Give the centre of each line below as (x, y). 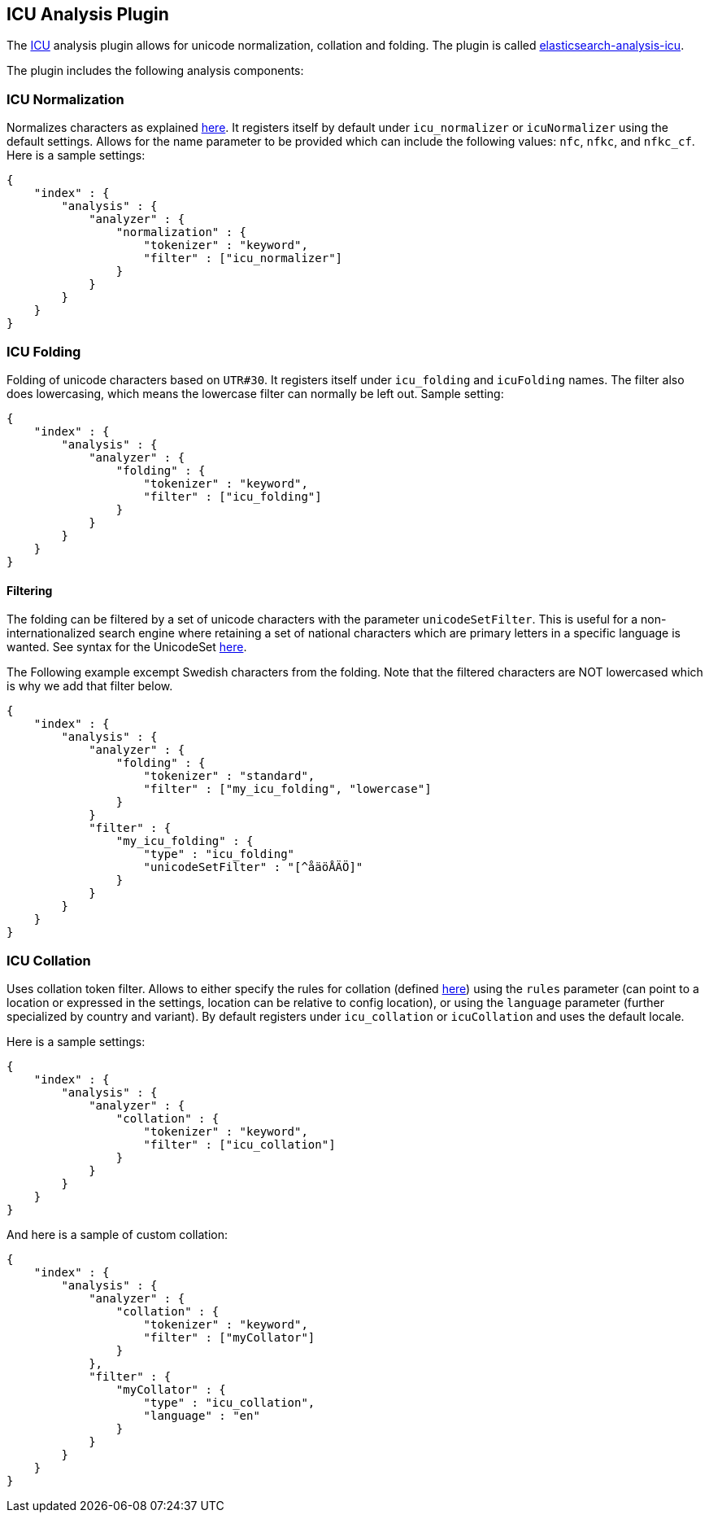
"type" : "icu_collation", (229, 1402)
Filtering (30, 590)
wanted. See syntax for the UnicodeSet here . (127, 647)
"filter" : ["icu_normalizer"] (243, 258)
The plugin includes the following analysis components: (155, 71)
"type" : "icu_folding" (219, 854)
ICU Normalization (65, 99)
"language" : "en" (202, 1415)
